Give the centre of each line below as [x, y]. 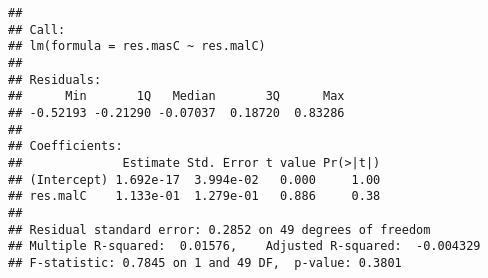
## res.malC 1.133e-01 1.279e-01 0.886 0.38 [194, 196]
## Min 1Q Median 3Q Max [176, 96]
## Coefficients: [65, 146]
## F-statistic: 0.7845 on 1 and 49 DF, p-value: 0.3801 [205, 262]
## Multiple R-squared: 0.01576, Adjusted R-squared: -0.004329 [244, 246]
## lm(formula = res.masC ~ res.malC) [137, 46]
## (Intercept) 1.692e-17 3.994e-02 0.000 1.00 [194, 179]
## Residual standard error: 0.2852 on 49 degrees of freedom [219, 229]
